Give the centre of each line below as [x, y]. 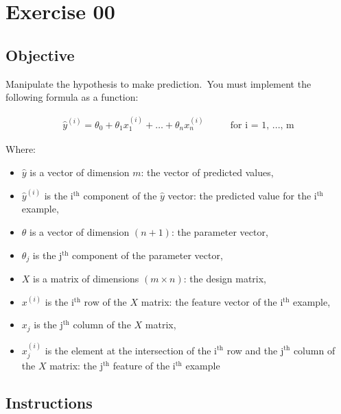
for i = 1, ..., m [262, 125]
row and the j [255, 350]
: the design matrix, [225, 279]
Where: [21, 149]
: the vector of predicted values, [207, 172]
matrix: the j [76, 365]
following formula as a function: [72, 97]
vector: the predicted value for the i [242, 195]
